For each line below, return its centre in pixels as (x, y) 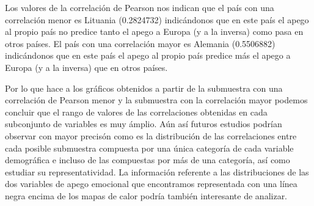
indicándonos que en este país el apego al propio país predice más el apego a (148, 55)
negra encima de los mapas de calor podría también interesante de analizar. (146, 195)
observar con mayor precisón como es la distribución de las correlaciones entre (151, 135)
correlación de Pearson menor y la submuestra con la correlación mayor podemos (156, 100)
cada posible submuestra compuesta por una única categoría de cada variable (149, 148)
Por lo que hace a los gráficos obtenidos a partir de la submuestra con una (144, 88)
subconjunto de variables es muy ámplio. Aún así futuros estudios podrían (144, 124)
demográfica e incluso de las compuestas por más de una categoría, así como (148, 160)
